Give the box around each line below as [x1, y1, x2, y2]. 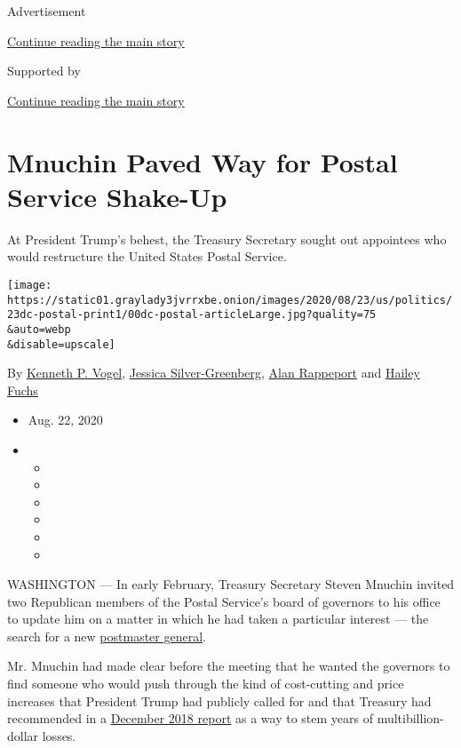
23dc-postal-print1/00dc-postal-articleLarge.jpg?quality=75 [7, 308, 377, 322]
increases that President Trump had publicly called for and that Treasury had [7, 691, 432, 710]
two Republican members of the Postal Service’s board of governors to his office [7, 592, 441, 610]
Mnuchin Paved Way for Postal [7, 143, 398, 179]
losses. [42, 726, 76, 744]
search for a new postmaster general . [7, 626, 206, 645]
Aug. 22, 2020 [28, 410, 103, 429]
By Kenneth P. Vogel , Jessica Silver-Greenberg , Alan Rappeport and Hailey [7, 363, 420, 382]
